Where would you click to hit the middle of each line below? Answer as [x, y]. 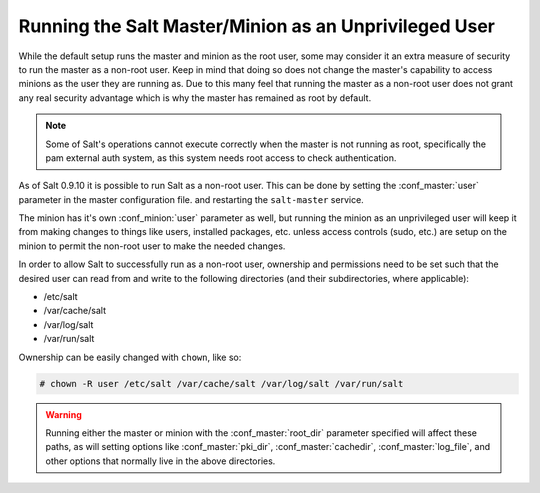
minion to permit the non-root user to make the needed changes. [152, 246]
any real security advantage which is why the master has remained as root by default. [195, 97]
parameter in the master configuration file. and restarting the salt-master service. [191, 199]
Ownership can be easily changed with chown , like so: [130, 357]
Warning [63, 414]
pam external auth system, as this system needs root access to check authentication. [221, 157]
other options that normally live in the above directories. [160, 461]
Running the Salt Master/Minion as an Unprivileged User [256, 26]
